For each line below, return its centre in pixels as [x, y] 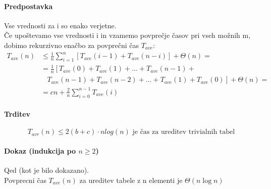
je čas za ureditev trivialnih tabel [184, 132]
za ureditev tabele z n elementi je [131, 180]
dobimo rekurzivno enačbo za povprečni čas [71, 45]
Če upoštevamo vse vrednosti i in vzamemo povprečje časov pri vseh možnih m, [127, 35]
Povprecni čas [25, 180]
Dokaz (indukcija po [40, 151]
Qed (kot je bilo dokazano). [47, 170]
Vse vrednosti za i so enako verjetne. [60, 25]
